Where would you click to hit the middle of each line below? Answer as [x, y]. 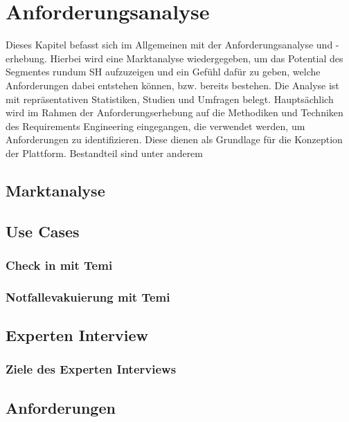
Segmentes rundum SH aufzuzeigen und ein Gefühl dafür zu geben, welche [163, 72]
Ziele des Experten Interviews [91, 369]
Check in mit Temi [59, 265]
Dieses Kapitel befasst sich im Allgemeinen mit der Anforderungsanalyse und [169, 45]
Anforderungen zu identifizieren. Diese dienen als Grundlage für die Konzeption [174, 139]
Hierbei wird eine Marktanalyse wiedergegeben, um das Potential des [197, 58]
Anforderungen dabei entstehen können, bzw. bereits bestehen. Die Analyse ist [172, 85]
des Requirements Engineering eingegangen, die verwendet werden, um [155, 126]
